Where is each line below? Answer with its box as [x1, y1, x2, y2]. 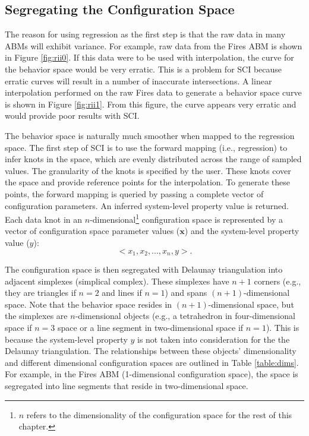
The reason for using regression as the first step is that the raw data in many [5, 28, 286, 40]
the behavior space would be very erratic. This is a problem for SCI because [5, 62, 282, 75]
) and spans [165, 286, 207, 299]
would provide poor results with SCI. [5, 109, 140, 122]
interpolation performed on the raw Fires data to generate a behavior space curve [5, 86, 302, 99]
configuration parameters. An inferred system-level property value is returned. [5, 199, 289, 211]
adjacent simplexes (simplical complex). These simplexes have [5, 274, 229, 287]
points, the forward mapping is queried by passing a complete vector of [5, 187, 264, 200]
